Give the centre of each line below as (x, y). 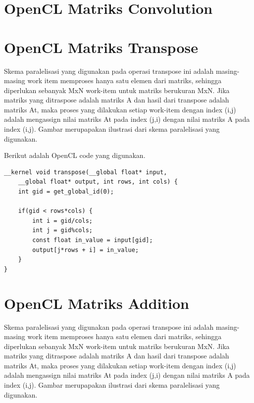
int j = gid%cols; (62, 230)
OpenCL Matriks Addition (97, 303)
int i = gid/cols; (62, 221)
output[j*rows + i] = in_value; (86, 250)
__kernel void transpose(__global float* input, (86, 172)
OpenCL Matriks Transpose (101, 47)
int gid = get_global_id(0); (66, 192)
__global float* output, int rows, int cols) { (98, 182)
